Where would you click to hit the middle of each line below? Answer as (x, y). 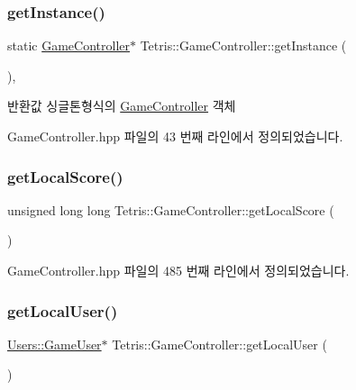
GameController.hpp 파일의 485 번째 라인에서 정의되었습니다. (178, 270)
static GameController (68, 45)
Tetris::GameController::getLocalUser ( (219, 344)
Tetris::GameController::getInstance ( (243, 45)
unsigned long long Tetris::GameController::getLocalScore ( (171, 209)
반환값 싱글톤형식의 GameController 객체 (122, 106)
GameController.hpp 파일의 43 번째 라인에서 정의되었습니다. (175, 136)
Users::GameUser (55, 344)
